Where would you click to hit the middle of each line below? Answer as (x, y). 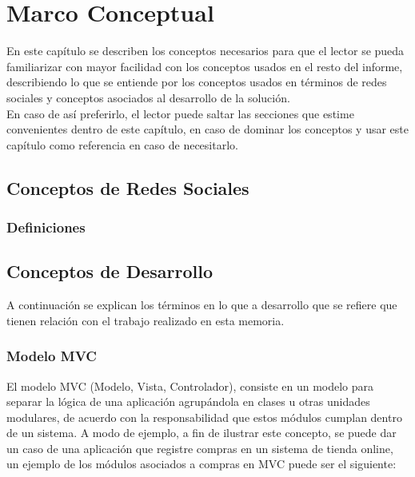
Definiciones (46, 227)
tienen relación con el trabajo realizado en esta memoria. (146, 320)
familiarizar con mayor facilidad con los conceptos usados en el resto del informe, (205, 66)
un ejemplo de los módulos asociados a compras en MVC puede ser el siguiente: (202, 464)
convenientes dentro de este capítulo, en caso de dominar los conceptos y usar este (208, 129)
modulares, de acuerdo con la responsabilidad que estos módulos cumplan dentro (204, 417)
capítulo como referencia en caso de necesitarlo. (122, 144)
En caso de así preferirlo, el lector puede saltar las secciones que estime (180, 113)
